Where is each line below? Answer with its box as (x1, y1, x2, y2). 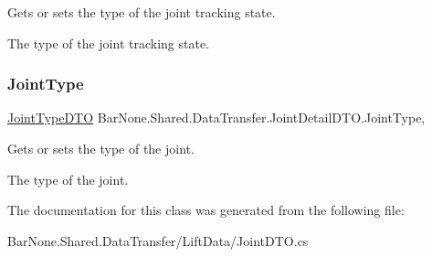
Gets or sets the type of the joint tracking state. (7, 3, 276, 21)
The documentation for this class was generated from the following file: (7, 200, 405, 220)
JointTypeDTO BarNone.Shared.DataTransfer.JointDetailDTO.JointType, (7, 108, 426, 127)
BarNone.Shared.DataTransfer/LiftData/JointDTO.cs (7, 230, 309, 250)
